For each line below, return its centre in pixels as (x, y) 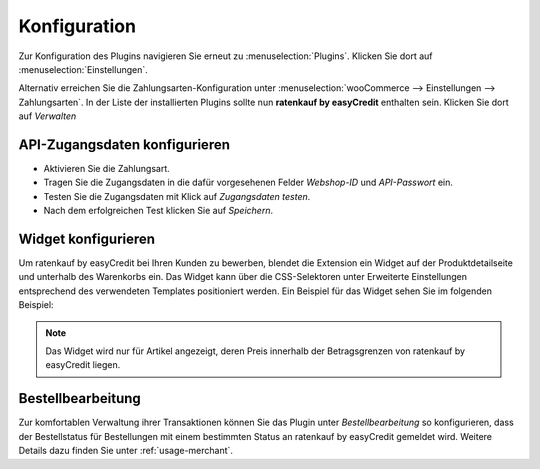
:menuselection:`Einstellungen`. (83, 69)
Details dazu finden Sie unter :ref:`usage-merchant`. (126, 451)
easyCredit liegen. (83, 365)
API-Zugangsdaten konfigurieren (124, 144)
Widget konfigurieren (86, 239)
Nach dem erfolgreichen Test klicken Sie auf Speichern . (158, 211)
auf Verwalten (47, 116)
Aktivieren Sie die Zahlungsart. (106, 169)
